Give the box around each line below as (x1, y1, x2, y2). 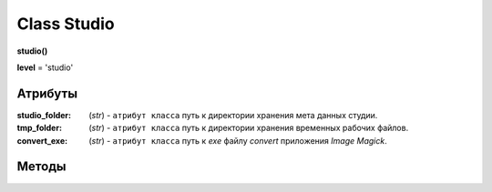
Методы (16, 159, 67, 175)
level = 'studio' (16, 62, 74, 73)
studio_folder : (16, 109, 72, 120)
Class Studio (16, 14, 115, 34)
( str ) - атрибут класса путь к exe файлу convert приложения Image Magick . (88, 135, 387, 146)
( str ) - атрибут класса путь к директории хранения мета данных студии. (88, 109, 378, 120)
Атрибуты (16, 86, 77, 101)
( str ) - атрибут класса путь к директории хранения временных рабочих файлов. (88, 123, 409, 134)
